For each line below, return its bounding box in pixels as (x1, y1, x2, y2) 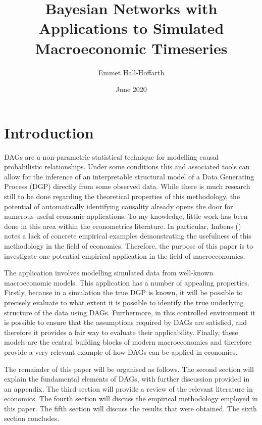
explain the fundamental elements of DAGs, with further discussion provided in (4, 373, 250, 384)
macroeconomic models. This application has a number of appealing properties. (4, 277, 249, 288)
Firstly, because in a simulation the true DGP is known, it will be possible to (4, 287, 243, 298)
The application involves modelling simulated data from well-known (4, 267, 214, 278)
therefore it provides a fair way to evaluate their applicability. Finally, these (4, 326, 238, 337)
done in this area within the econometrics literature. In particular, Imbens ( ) (4, 220, 241, 231)
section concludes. (4, 413, 60, 423)
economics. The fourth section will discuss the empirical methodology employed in (4, 393, 258, 404)
